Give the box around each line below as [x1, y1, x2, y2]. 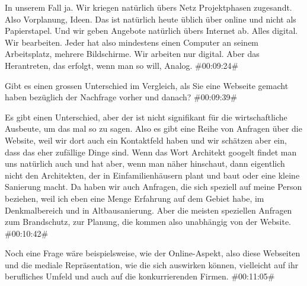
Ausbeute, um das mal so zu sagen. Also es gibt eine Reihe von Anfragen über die [5, 122, 302, 135]
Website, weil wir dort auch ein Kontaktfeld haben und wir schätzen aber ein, [5, 134, 287, 146]
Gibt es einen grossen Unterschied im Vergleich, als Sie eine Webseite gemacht [5, 79, 289, 91]
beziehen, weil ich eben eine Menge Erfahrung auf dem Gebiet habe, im [5, 192, 264, 204]
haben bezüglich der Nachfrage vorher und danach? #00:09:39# [5, 91, 238, 103]
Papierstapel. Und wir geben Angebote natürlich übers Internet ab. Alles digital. [5, 24, 298, 37]
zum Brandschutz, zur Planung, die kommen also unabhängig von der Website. [5, 215, 291, 228]
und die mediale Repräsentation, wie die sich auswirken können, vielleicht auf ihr [5, 258, 299, 271]
